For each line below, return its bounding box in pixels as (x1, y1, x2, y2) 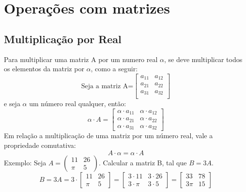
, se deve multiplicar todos (164, 54, 243, 64)
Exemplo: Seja (4, 157, 46, 167)
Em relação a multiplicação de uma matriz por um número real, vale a (4, 130, 213, 141)
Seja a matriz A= (81, 82, 134, 90)
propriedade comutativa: (4, 140, 76, 150)
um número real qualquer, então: (29, 98, 126, 109)
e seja (4, 98, 20, 109)
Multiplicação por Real (4, 31, 122, 46)
